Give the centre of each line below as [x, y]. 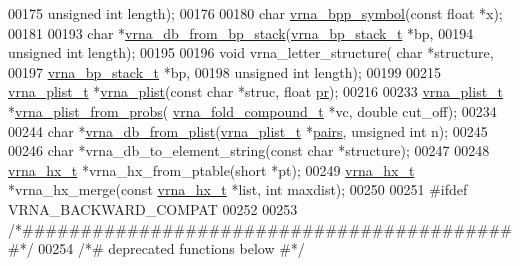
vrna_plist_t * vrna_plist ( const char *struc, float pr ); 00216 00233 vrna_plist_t [256, 91]
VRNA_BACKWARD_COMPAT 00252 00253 [153, 208]
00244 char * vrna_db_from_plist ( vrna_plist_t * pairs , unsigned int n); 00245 [248, 130]
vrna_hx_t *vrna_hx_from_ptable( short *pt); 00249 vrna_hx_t [211, 169]
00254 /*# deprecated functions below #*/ [171, 248]
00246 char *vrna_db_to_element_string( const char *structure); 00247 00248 [249, 150]
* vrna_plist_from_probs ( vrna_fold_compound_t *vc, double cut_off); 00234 [252, 110]
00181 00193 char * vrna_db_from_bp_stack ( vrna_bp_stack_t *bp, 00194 [241, 32]
